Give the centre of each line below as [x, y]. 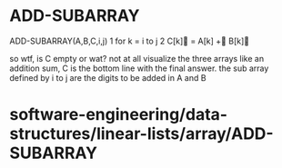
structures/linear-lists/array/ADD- [142, 134]
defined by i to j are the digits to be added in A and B [108, 77]
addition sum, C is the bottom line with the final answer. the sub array [139, 68]
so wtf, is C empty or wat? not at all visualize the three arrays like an [137, 58]
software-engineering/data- [119, 115]
